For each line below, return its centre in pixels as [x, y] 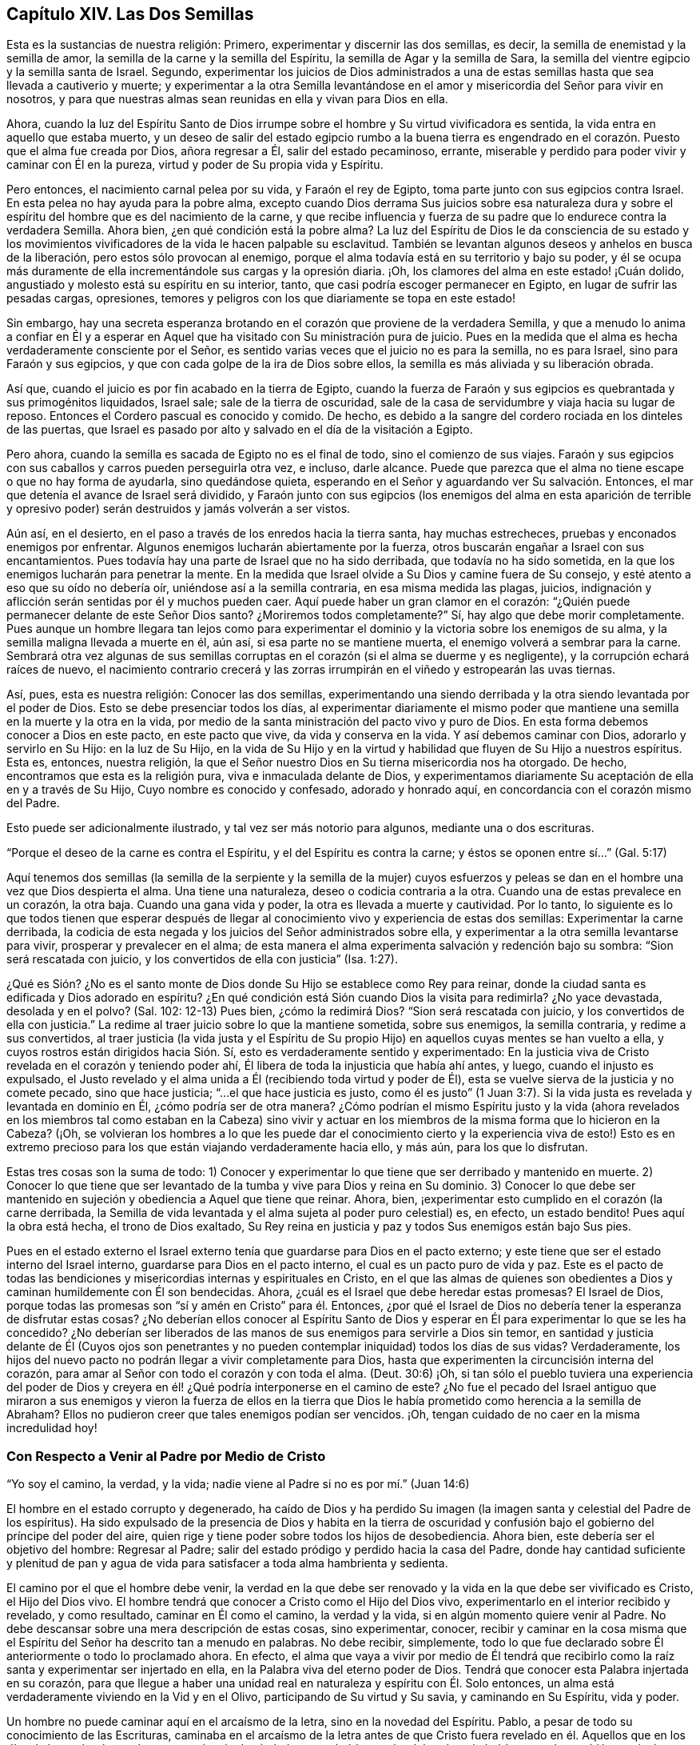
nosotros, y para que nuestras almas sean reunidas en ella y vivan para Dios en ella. [227, 99]
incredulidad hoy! [52, 1428]
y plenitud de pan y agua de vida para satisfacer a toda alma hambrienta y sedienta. [227, 1563]
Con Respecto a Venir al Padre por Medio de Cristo [166, 1456]
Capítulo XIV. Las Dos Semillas [130, 14]
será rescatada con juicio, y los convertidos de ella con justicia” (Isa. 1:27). [202, 959]
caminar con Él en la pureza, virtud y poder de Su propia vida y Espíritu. [195, 165]
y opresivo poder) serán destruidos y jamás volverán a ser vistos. [179, 509]
